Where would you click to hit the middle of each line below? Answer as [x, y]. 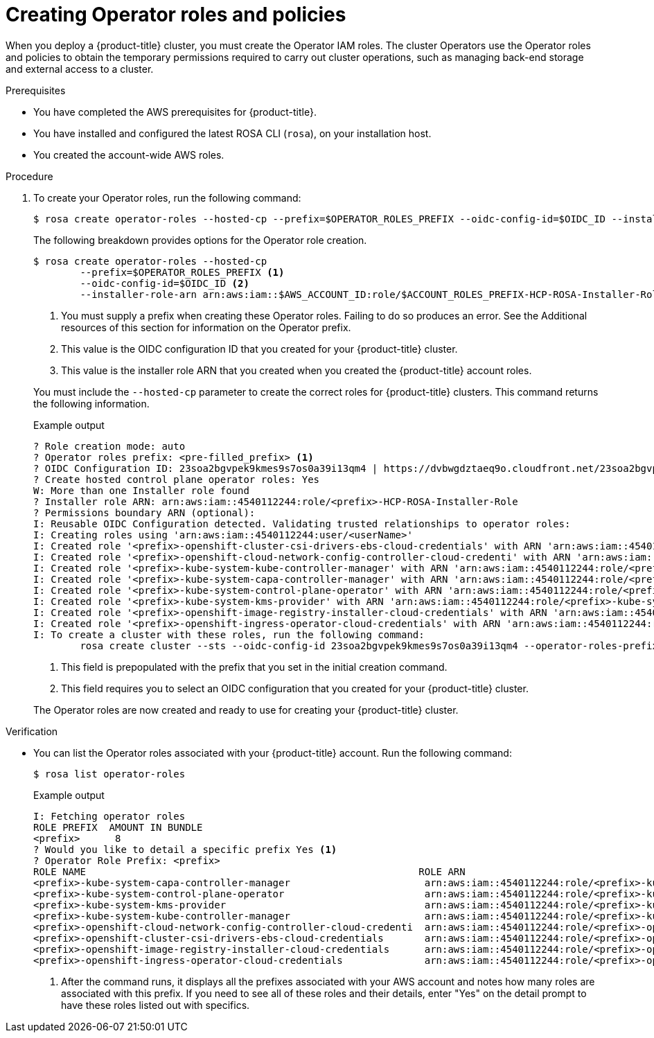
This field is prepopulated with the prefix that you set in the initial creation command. [254, 667]
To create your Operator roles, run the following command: [167, 197]
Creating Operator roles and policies [176, 15]
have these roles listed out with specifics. [156, 1005]
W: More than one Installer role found [141, 490]
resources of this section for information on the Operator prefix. [206, 327]
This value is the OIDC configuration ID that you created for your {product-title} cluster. [259, 349]
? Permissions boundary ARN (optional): [144, 512]
